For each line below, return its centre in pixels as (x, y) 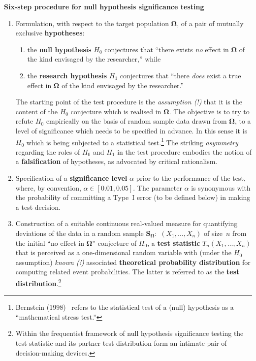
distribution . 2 (38, 282)
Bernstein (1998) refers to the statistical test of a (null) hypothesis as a (125, 307)
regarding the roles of (48, 151)
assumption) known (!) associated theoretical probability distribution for (133, 262)
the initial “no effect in (50, 243)
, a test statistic (174, 243)
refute (24, 121)
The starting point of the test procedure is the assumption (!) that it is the (129, 102)
